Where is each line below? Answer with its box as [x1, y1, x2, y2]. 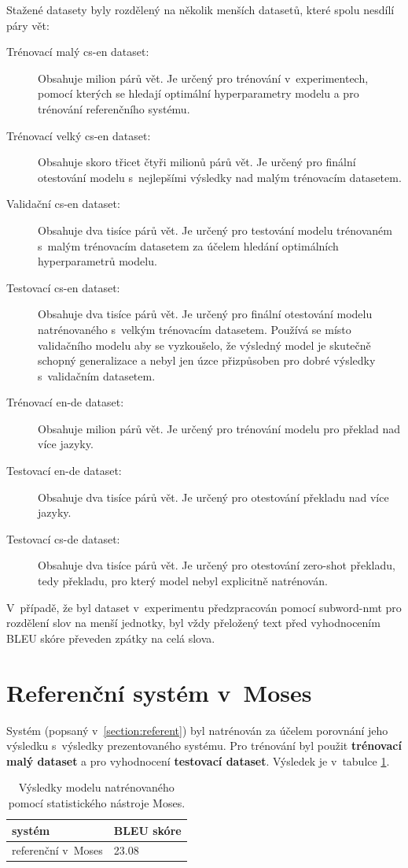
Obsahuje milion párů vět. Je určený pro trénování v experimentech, [38, 69, 369, 86]
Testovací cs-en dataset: [6, 279, 120, 295]
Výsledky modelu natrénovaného [18, 779, 175, 796]
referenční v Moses [12, 842, 103, 859]
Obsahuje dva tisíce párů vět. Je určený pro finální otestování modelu [38, 306, 373, 322]
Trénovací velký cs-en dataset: [6, 127, 151, 143]
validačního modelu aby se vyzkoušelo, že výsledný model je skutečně [38, 336, 371, 353]
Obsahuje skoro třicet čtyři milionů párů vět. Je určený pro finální [38, 154, 356, 170]
